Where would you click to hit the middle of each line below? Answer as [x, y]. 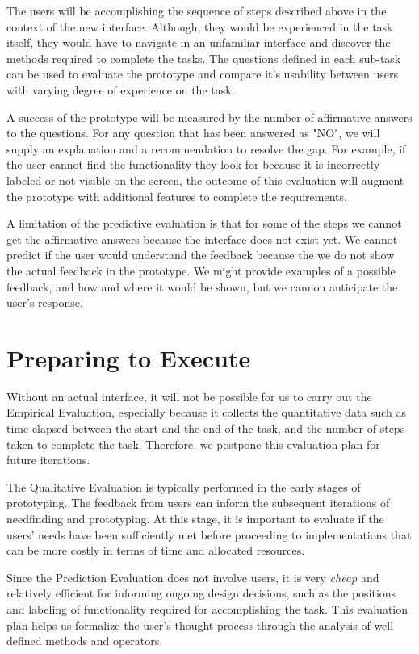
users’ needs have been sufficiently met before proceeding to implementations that [209, 534]
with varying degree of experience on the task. [121, 89]
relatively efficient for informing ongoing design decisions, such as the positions [201, 593]
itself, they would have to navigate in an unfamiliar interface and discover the [199, 42]
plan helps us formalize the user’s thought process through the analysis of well [200, 625]
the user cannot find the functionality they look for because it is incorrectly [193, 164]
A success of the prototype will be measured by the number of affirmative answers [209, 117]
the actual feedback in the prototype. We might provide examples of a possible [201, 270]
